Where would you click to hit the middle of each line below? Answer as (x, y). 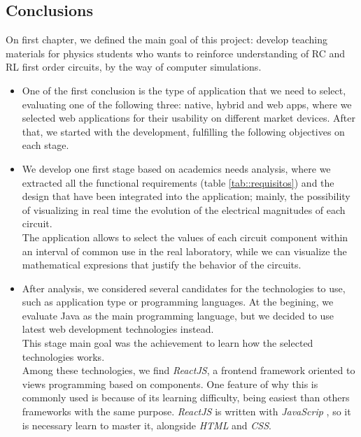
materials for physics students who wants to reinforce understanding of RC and (176, 53)
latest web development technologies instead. (118, 329)
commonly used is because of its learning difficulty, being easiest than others (186, 397)
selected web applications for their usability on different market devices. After (189, 118)
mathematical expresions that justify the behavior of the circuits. (162, 265)
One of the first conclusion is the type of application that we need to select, (184, 90)
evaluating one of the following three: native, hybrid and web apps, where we (187, 104)
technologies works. (63, 356)
